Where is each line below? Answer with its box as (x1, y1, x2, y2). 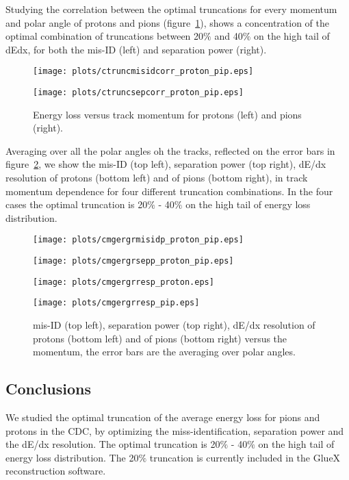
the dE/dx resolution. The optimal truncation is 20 (5, 437, 220, 451)
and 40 (214, 29, 243, 43)
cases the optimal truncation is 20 (5, 197, 148, 212)
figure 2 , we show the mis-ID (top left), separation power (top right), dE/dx (5, 157, 326, 171)
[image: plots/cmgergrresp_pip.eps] (33, 298, 200, 308)
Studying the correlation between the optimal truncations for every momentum (5, 2, 337, 16)
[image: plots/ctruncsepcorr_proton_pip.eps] (33, 88, 244, 98)
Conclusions (5, 378, 92, 399)
